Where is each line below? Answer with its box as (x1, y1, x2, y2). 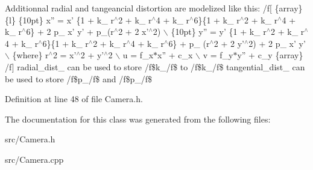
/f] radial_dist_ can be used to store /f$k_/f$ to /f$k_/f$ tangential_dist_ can (5, 60, 305, 73)
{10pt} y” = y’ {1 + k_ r (171, 25, 267, 38)
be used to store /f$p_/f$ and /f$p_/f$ (5, 72, 153, 85)
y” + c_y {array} (237, 49, 303, 61)
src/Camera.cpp (5, 153, 64, 165)
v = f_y (203, 49, 233, 61)
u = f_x (122, 49, 154, 61)
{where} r (12, 49, 49, 61)
